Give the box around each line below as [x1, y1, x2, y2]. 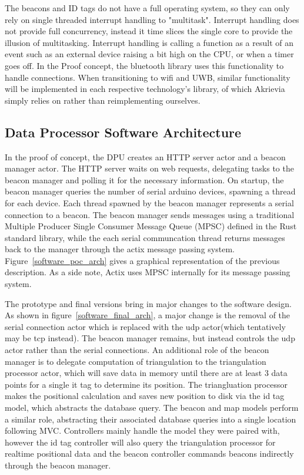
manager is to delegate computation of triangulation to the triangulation [5, 355, 266, 367]
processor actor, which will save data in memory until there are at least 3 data [5, 367, 288, 379]
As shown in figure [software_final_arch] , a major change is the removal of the [5, 309, 290, 321]
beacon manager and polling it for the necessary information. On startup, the [5, 173, 284, 186]
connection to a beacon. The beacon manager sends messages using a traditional [5, 208, 295, 220]
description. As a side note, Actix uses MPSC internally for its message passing [5, 266, 290, 278]
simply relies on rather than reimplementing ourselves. [5, 94, 201, 106]
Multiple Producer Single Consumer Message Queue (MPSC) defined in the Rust [5, 220, 297, 232]
